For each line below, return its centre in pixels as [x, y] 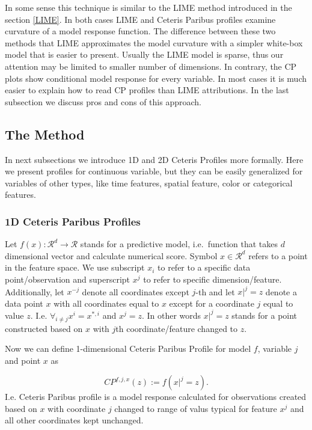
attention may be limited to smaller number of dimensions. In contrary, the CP [151, 66]
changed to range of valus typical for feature [196, 408]
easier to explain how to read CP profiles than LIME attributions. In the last [147, 90]
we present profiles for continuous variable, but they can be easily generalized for [154, 171]
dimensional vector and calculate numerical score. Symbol [111, 255]
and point [23, 360]
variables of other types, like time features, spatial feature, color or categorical [149, 183]
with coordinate [77, 408]
